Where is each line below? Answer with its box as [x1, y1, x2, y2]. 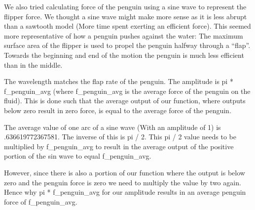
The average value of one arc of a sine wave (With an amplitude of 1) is [4, 122, 221, 132]
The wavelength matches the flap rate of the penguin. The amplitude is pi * [4, 76, 233, 86]
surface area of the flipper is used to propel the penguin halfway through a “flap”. [4, 40, 251, 50]
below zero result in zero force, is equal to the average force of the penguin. [4, 105, 231, 115]
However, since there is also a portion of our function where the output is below [4, 167, 245, 177]
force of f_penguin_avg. [4, 196, 77, 207]
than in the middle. [4, 59, 63, 70]
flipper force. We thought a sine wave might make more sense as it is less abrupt [4, 11, 247, 21]
